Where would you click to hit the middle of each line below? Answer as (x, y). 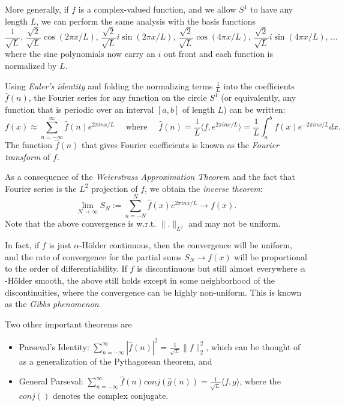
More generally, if (37, 9)
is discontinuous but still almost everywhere (217, 268)
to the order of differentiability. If (66, 268)
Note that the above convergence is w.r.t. (81, 223)
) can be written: (254, 109)
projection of (115, 188)
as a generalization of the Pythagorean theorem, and (115, 361)
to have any (272, 9)
